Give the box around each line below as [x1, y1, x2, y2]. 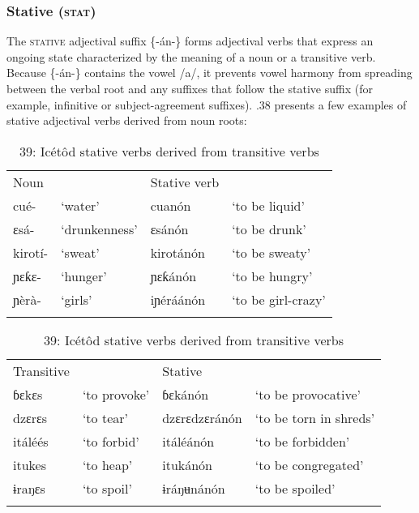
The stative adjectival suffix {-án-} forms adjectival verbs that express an [6, 32, 374, 49]
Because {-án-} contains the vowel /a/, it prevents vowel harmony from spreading [6, 64, 413, 81]
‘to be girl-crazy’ [232, 289, 326, 309]
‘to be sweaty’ [232, 242, 311, 262]
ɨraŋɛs [13, 478, 45, 498]
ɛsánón [150, 219, 189, 238]
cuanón [150, 195, 191, 215]
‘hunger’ [61, 266, 107, 285]
